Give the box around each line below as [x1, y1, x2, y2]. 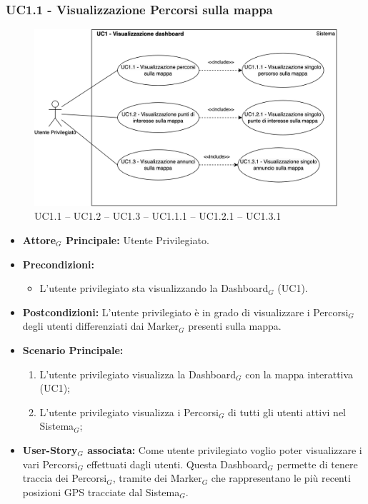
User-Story [22, 442, 78, 457]
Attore [22, 233, 56, 248]
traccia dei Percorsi [22, 470, 107, 485]
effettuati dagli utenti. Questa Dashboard [86, 456, 268, 471]
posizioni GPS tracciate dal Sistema [22, 484, 180, 499]
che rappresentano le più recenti [211, 470, 351, 485]
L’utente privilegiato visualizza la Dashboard [39, 366, 237, 381]
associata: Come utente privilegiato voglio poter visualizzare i [87, 442, 362, 457]
